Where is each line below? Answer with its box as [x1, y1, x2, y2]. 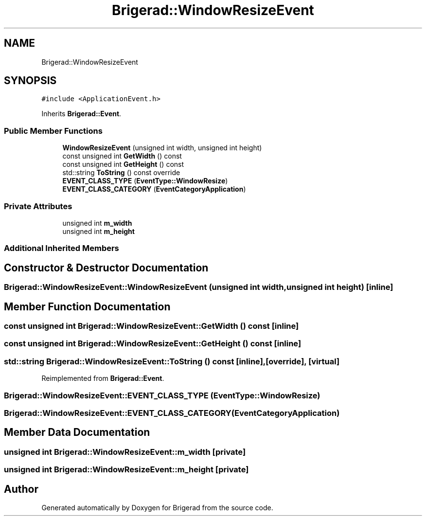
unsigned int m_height [62, 227, 135, 235]
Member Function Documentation [4, 300, 171, 313]
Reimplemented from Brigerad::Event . [41, 374, 164, 383]
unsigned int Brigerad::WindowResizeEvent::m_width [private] [4, 447, 246, 457]
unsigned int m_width [62, 218, 132, 227]
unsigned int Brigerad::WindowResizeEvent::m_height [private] [4, 465, 249, 475]
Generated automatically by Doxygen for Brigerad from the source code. [41, 503, 273, 512]
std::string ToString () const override [62, 168, 180, 177]
